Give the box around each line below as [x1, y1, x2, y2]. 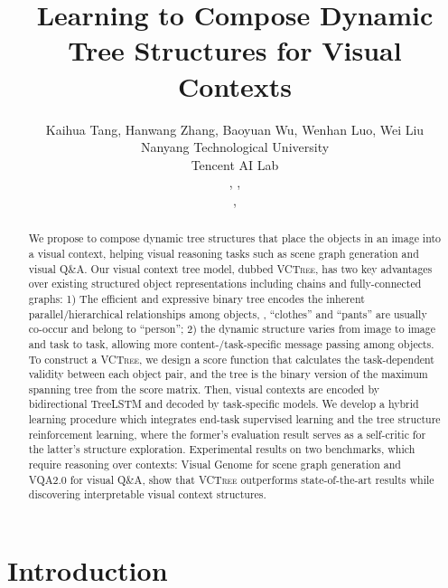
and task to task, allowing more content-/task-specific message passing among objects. [28, 336, 434, 351]
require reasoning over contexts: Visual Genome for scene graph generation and [28, 457, 401, 472]
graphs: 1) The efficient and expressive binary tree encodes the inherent [28, 290, 365, 306]
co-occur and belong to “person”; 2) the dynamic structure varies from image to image [28, 321, 436, 337]
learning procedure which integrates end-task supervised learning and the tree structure [28, 412, 441, 427]
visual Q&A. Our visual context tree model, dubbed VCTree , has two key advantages [28, 261, 433, 276]
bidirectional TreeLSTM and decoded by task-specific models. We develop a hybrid [28, 396, 419, 412]
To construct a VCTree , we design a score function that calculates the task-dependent [28, 351, 434, 366]
